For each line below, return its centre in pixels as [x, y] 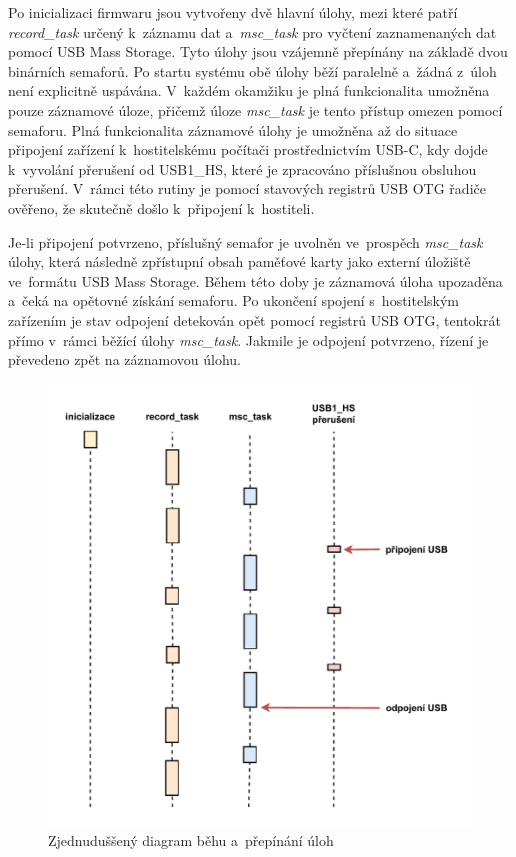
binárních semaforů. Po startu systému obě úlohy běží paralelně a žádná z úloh [252, 70]
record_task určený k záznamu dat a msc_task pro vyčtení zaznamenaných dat [252, 31]
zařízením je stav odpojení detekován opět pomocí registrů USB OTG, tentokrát [254, 319]
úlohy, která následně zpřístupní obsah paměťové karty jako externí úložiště [239, 261]
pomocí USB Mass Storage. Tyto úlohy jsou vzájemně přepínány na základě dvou [258, 51]
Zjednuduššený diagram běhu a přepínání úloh [191, 840]
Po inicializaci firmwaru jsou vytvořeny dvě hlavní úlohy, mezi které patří [233, 12]
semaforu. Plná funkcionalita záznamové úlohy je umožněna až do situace [233, 129]
